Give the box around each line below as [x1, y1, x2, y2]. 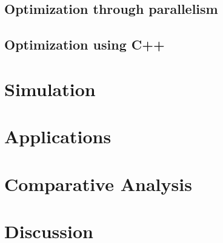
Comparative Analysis [4, 171, 192, 196]
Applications [4, 124, 111, 149]
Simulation [4, 76, 96, 101]
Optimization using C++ [4, 35, 165, 54]
